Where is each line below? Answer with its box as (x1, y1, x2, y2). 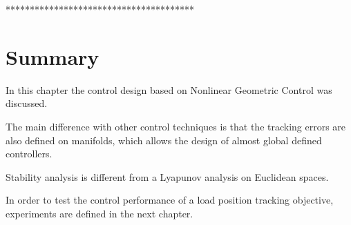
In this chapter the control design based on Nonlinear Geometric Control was (6, 82, 332, 97)
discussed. (6, 96, 48, 110)
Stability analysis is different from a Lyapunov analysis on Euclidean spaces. (6, 169, 329, 184)
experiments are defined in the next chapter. (6, 206, 193, 220)
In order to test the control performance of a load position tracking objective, (6, 193, 334, 207)
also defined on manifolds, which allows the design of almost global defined (6, 133, 322, 147)
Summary (6, 42, 99, 70)
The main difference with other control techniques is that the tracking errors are (6, 119, 346, 133)
